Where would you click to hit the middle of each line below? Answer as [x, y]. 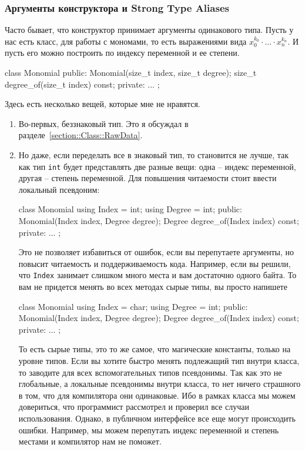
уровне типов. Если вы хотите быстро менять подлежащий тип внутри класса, [159, 360]
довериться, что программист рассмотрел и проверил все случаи [134, 407]
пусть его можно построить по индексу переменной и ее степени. [122, 53]
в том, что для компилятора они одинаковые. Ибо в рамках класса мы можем [157, 395]
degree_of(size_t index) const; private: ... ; [82, 84]
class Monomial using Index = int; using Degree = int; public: [130, 209]
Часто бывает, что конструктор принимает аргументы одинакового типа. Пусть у [149, 30]
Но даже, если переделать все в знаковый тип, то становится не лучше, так [154, 154]
